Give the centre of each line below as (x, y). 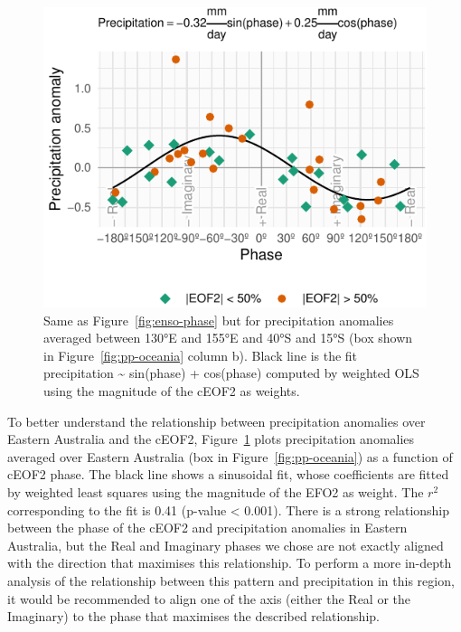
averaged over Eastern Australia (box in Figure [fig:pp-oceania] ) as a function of (230, 456)
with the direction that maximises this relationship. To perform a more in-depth (230, 563)
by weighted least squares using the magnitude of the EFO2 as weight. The (216, 491)
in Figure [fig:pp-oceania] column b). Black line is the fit (201, 355)
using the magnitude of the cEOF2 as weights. (172, 390)
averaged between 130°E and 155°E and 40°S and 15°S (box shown (228, 338)
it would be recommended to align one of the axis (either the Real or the (209, 598)
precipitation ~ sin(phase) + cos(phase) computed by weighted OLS (231, 373)
